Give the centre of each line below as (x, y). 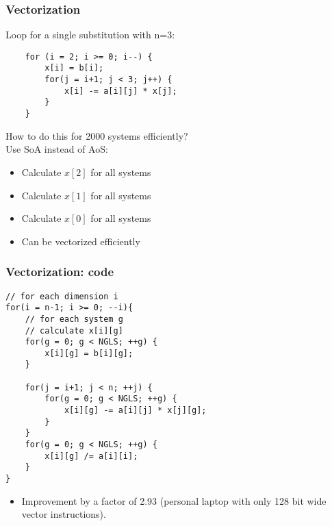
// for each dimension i (62, 296)
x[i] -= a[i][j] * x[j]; (120, 91)
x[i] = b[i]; (74, 68)
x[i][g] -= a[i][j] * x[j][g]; (135, 411)
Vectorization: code (60, 272)
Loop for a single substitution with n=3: (90, 35)
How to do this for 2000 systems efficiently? (97, 135)
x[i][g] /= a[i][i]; (91, 456)
